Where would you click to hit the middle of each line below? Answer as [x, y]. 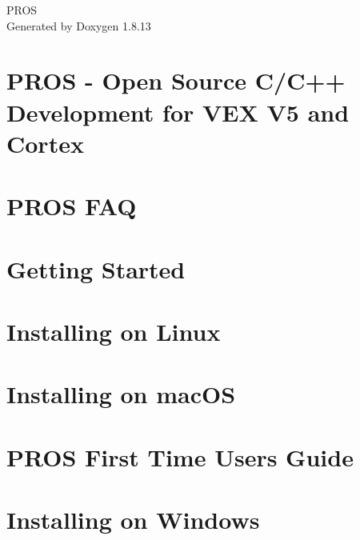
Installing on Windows [133, 519]
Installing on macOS [121, 394]
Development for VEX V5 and [178, 112]
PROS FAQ [72, 206]
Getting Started [96, 268]
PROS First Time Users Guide [180, 456]
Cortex [45, 143]
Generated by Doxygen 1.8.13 [79, 25]
